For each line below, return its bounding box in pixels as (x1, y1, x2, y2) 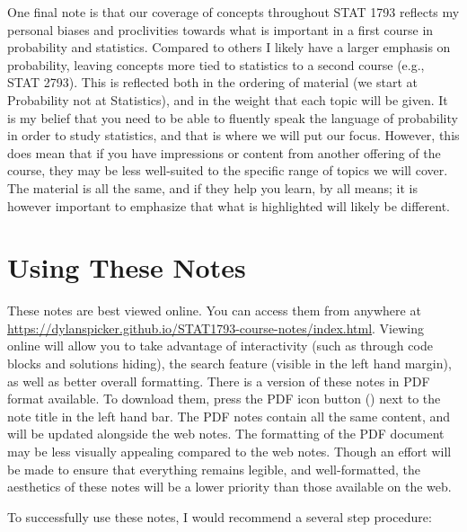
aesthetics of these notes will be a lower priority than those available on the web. (7, 477, 452, 496)
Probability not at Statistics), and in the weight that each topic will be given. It (7, 90, 448, 109)
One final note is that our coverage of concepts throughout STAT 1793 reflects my (7, 3, 460, 21)
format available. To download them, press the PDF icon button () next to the (7, 389, 441, 408)
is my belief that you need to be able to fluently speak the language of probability (7, 108, 458, 127)
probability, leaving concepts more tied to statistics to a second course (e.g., (7, 55, 425, 74)
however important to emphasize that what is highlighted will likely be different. (7, 196, 450, 215)
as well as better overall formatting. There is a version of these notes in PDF (7, 371, 430, 390)
